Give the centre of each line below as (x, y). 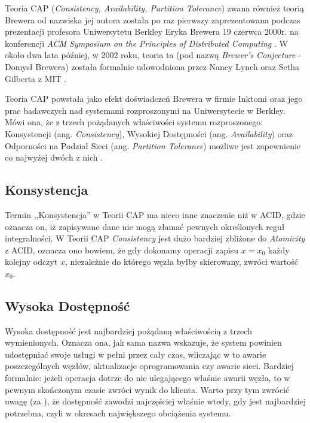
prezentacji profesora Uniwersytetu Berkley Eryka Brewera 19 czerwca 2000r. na (152, 31)
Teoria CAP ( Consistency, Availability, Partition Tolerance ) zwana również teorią (154, 8)
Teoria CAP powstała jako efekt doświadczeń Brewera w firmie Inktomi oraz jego (154, 99)
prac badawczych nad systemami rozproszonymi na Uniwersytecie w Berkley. (145, 110)
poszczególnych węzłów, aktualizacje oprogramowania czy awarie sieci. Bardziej (149, 366)
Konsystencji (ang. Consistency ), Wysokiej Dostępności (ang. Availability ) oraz (149, 133)
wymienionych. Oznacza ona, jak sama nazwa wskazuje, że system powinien (143, 342)
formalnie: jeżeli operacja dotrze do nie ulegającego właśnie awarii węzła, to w (148, 378)
